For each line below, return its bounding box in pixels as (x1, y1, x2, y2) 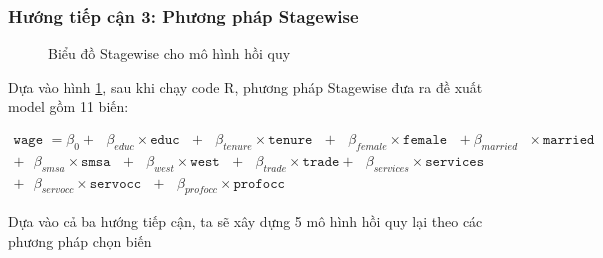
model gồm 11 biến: (8, 96, 129, 117)
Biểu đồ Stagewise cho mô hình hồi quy (48, 43, 291, 64)
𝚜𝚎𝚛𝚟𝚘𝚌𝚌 (89, 176, 142, 191)
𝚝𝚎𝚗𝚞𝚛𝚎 (268, 133, 313, 148)
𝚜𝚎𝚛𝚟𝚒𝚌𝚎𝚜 (425, 154, 485, 169)
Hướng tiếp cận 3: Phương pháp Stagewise (8, 3, 359, 28)
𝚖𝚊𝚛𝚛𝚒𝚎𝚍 (542, 133, 595, 148)
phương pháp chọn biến (8, 231, 152, 252)
